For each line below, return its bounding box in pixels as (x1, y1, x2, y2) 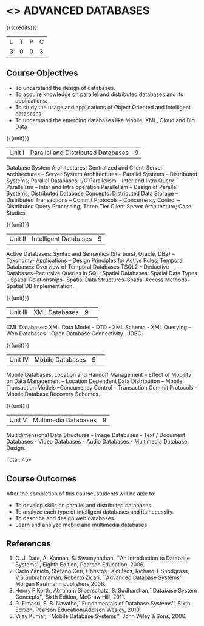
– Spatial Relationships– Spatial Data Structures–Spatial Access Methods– (6, 276, 190, 283)
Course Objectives (6, 68, 79, 78)
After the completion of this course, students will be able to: (6, 490, 156, 497)
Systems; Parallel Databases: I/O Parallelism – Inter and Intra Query (6, 177, 174, 184)
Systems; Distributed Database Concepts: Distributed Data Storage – (6, 190, 178, 197)
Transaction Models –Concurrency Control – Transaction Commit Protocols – (6, 384, 198, 391)
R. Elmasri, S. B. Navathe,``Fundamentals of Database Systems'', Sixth (15, 600, 191, 607)
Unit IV (9, 355, 29, 363)
